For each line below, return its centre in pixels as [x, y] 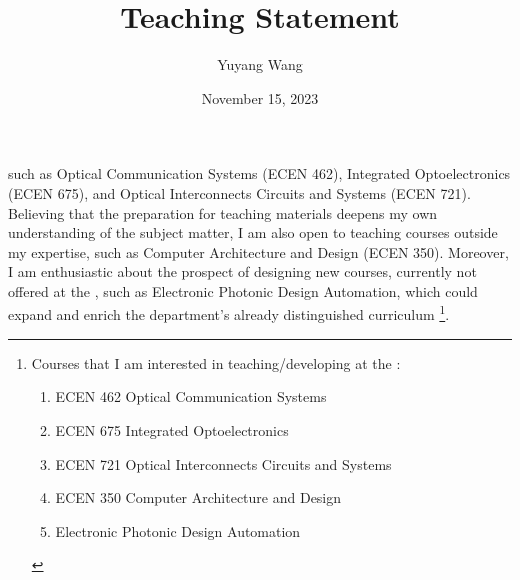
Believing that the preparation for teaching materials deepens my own [223, 212]
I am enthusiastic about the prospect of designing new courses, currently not [242, 271]
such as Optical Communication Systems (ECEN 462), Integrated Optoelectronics [259, 173]
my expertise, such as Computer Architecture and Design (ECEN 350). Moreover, [258, 251]
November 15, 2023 [260, 97]
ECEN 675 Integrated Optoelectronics [172, 429]
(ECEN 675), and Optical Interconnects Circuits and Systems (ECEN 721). [239, 192]
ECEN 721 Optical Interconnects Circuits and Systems [223, 463]
